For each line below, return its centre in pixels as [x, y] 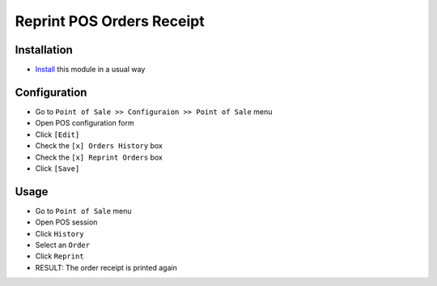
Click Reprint [59, 256]
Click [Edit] [57, 134]
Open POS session [66, 222]
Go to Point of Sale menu [84, 211]
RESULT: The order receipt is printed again [106, 267]
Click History [59, 233]
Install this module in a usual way [90, 70]
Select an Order [63, 245]
